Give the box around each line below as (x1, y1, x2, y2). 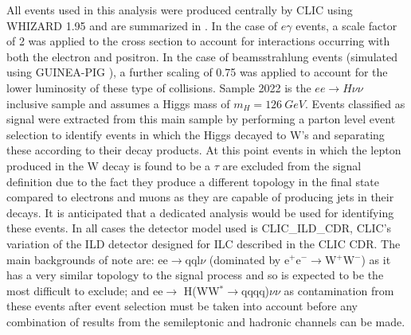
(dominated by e (209, 251, 290, 267)
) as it (361, 251, 391, 267)
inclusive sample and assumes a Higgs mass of (6, 95, 230, 111)
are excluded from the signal (222, 157, 362, 173)
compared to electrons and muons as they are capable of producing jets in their (6, 189, 394, 205)
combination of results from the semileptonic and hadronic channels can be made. (6, 313, 405, 329)
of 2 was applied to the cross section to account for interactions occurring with (6, 33, 390, 49)
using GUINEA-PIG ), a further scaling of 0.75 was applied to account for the (6, 64, 388, 80)
